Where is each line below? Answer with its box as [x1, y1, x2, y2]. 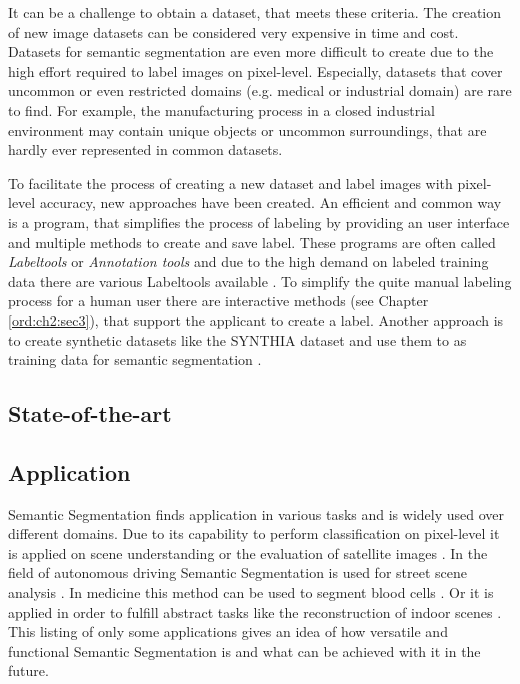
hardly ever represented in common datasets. [8, 139, 283, 160]
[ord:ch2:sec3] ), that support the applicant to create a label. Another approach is [8, 309, 504, 330]
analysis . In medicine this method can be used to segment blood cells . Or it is [8, 582, 494, 603]
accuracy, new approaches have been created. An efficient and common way [39, 192, 502, 213]
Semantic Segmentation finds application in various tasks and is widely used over [8, 503, 504, 524]
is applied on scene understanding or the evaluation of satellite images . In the [8, 542, 488, 563]
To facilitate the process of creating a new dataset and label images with [8, 172, 453, 193]
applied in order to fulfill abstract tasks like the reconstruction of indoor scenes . [8, 601, 502, 622]
